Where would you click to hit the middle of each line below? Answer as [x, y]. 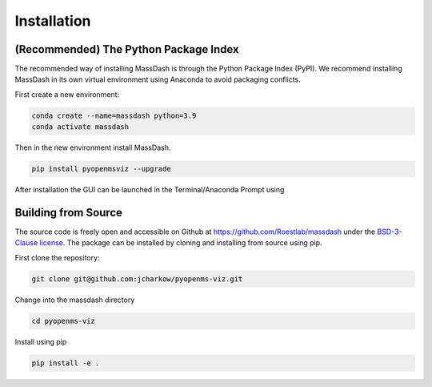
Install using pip [41, 341]
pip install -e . [66, 363]
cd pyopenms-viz [64, 321]
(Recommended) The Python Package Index [127, 49]
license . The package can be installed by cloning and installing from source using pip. [181, 243]
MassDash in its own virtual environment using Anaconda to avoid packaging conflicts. [158, 79]
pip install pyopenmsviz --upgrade [101, 169]
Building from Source [69, 212]
